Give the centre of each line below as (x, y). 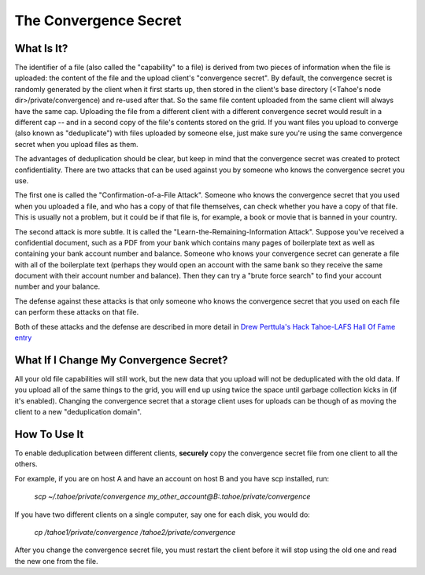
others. (26, 464)
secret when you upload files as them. (76, 144)
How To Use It (49, 434)
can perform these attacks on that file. (77, 312)
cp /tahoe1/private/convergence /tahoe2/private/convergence (135, 532)
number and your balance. (57, 286)
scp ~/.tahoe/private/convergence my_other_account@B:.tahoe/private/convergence (172, 496)
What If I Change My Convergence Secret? (121, 360)
